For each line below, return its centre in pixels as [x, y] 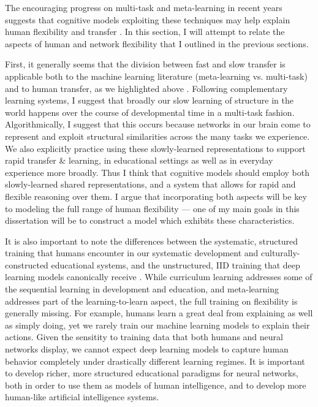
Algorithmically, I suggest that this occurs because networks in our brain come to [158, 124]
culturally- [281, 253]
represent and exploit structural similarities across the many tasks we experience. [157, 136]
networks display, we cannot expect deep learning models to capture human [147, 349]
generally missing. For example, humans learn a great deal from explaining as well [159, 313]
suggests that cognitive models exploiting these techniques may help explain [148, 19]
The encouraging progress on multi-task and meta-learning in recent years [144, 7]
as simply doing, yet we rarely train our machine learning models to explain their [157, 325]
